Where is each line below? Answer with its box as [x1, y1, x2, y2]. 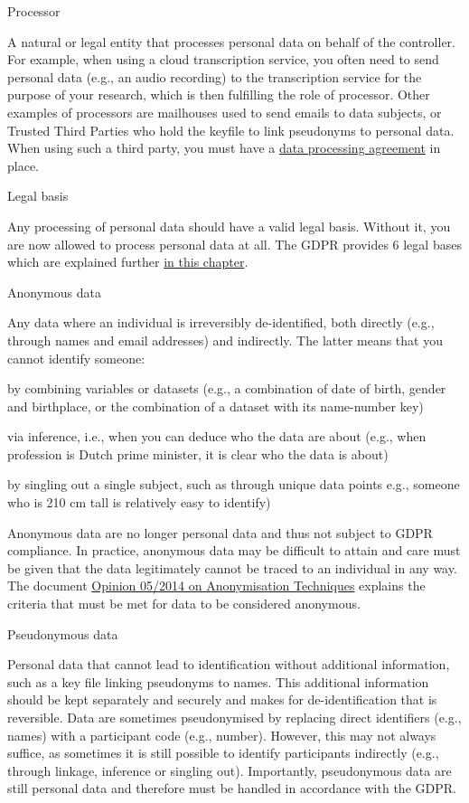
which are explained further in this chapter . [7, 252, 249, 271]
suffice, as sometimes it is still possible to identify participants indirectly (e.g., [7, 743, 439, 762]
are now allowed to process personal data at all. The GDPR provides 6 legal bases [7, 234, 462, 253]
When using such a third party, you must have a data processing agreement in [7, 138, 441, 157]
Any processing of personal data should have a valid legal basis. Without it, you [7, 216, 451, 235]
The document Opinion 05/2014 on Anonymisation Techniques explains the [7, 576, 426, 595]
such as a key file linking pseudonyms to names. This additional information [7, 672, 429, 691]
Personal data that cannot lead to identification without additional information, [7, 655, 450, 674]
